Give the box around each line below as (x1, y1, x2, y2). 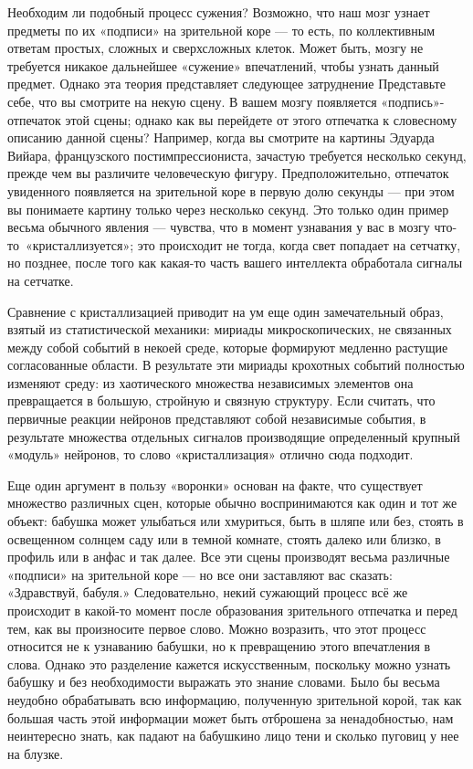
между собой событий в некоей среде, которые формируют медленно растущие (7, 337, 448, 356)
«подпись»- (381, 91, 445, 111)
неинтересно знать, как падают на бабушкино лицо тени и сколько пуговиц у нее (7, 726, 459, 745)
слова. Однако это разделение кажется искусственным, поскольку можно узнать (7, 654, 451, 673)
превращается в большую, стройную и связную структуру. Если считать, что (7, 391, 436, 410)
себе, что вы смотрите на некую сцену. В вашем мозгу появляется (7, 91, 377, 111)
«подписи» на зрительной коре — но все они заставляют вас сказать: (7, 564, 393, 584)
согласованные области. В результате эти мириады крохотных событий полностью (7, 355, 465, 374)
